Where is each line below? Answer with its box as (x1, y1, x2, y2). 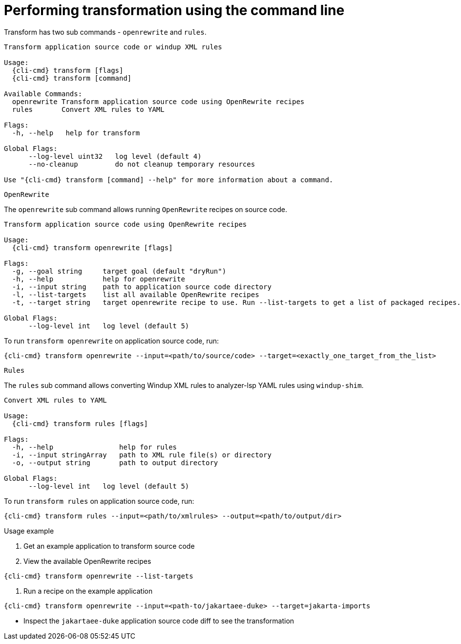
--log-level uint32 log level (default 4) (28, 152, 202, 160)
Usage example (4, 526, 54, 535)
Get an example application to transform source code (23, 541, 195, 550)
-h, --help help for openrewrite (12, 275, 185, 283)
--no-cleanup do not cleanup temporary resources (28, 160, 255, 168)
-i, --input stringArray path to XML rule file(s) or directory (12, 451, 272, 459)
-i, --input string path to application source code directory (12, 282, 272, 291)
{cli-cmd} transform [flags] (12, 66, 124, 74)
